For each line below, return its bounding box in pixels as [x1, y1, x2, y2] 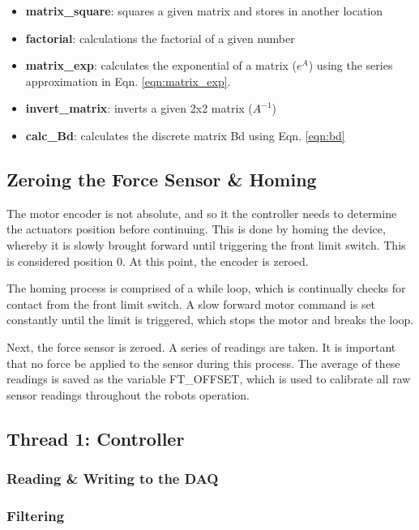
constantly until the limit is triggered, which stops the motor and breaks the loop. [6, 311, 414, 328]
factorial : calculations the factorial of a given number [25, 29, 295, 46]
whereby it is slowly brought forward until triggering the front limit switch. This [6, 236, 406, 253]
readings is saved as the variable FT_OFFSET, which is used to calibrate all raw [6, 370, 411, 387]
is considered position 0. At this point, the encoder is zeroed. [6, 252, 309, 269]
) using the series [308, 57, 393, 74]
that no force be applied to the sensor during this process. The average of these [6, 354, 400, 371]
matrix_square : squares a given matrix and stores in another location [25, 2, 383, 19]
